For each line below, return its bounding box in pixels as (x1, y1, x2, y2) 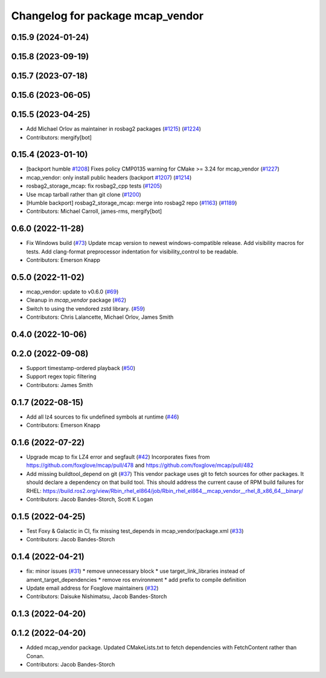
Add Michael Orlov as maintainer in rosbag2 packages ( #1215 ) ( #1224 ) (26, 125, 202, 132)
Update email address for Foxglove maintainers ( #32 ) (26, 584, 159, 592)
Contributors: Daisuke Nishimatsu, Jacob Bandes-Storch (26, 593, 167, 600)
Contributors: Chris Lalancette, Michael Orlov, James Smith (26, 313, 174, 321)
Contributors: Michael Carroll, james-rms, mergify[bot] (26, 207, 162, 215)
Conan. (26, 652, 45, 659)
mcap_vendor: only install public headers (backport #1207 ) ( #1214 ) (26, 174, 192, 181)
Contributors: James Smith (26, 381, 93, 388)
